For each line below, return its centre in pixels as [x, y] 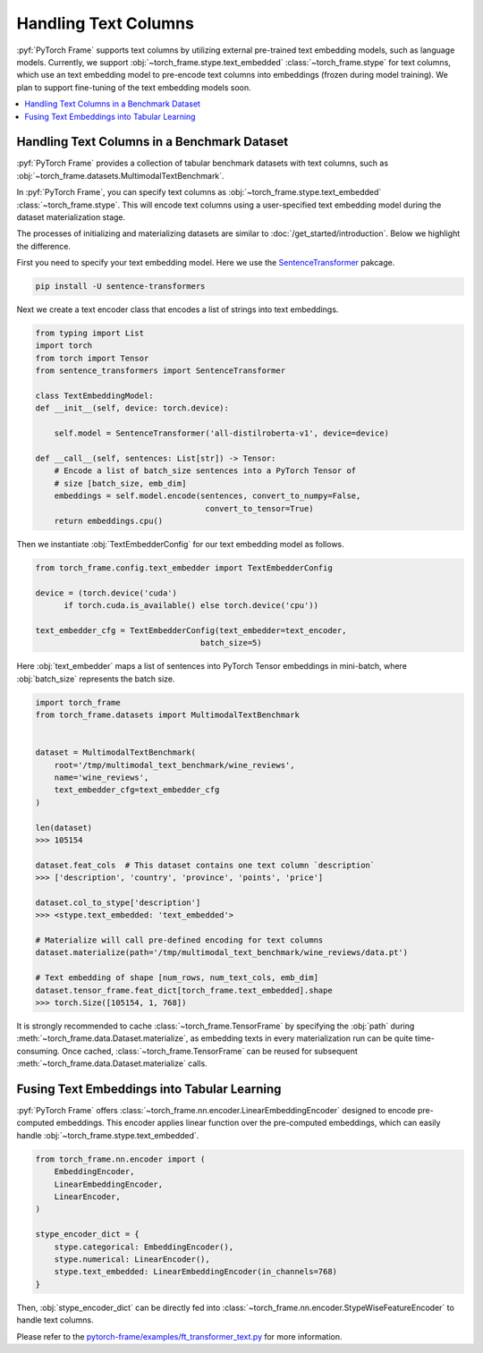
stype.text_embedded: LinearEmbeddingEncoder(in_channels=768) [196, 1272]
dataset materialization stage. [71, 217]
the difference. [44, 246]
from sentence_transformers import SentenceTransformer [161, 371]
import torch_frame [78, 702]
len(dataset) [64, 828]
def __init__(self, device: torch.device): [132, 408]
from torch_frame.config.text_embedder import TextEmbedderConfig [184, 567]
